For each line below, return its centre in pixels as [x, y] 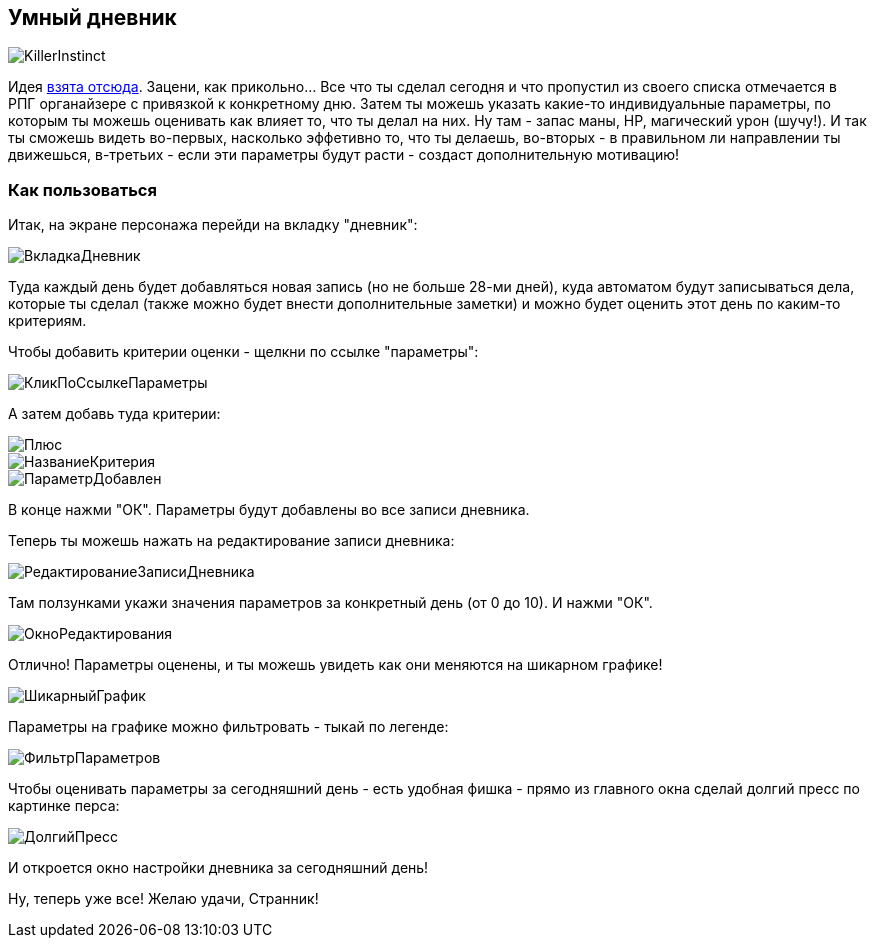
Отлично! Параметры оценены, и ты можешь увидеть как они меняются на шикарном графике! [335, 665]
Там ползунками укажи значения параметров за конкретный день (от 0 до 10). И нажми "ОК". [330, 603]
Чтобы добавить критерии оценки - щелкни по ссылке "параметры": [243, 352]
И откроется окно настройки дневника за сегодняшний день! [218, 868]
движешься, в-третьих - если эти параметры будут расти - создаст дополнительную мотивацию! [344, 155]
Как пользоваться [82, 189]
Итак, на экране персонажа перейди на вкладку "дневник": [213, 225]
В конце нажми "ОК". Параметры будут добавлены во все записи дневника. [269, 510]
